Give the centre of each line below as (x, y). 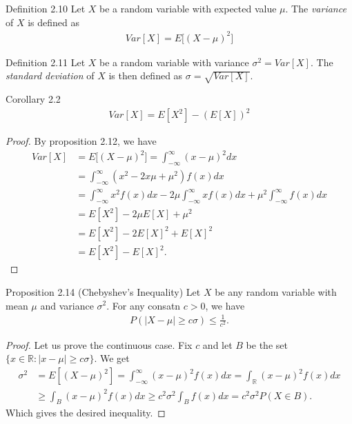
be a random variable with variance (174, 62)
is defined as (54, 22)
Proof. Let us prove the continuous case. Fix (99, 344)
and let (217, 344)
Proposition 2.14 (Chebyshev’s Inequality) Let (103, 291)
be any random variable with (276, 291)
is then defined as (146, 75)
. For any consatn (144, 305)
